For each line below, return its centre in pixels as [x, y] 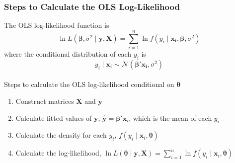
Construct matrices [45, 101]
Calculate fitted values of [54, 118]
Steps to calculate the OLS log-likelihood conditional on [89, 84]
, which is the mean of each [170, 118]
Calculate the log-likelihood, [58, 153]
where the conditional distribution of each [68, 53]
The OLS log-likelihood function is [57, 25]
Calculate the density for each [61, 135]
